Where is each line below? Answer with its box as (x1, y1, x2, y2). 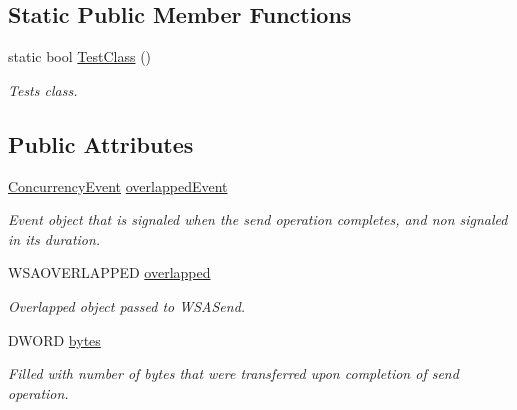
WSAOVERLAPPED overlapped (8, 262, 211, 283)
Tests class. (8, 79, 78, 100)
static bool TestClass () (8, 46, 152, 67)
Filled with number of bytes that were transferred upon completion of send (8, 363, 459, 384)
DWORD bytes (8, 329, 101, 350)
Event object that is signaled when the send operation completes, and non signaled (8, 209, 508, 230)
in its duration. (8, 228, 101, 249)
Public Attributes (8, 128, 194, 159)
